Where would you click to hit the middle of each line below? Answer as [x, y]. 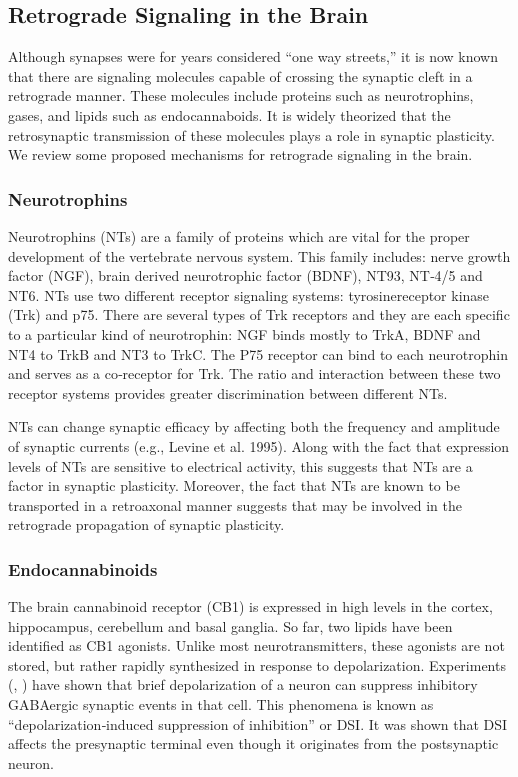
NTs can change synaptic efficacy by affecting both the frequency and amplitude [254, 426]
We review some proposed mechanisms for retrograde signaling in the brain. [240, 154]
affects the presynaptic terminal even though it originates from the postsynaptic [253, 743]
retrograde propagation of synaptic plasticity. [146, 524]
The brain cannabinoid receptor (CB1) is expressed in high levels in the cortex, [250, 606]
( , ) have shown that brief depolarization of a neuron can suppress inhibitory [243, 684]
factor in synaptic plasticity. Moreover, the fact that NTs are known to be [234, 485]
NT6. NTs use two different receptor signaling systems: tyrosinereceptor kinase [249, 294]
